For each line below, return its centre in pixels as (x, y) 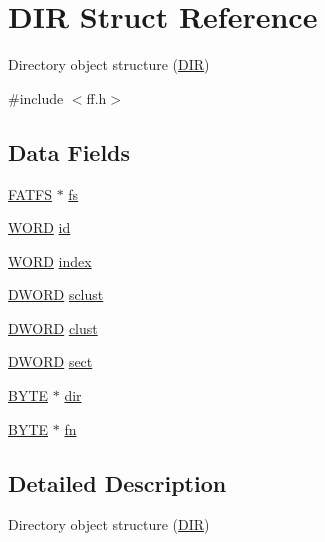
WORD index (50, 260)
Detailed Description (117, 482)
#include (36, 97)
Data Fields (69, 151)
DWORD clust (53, 327)
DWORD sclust (56, 294)
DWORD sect (50, 361)
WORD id (39, 227)
